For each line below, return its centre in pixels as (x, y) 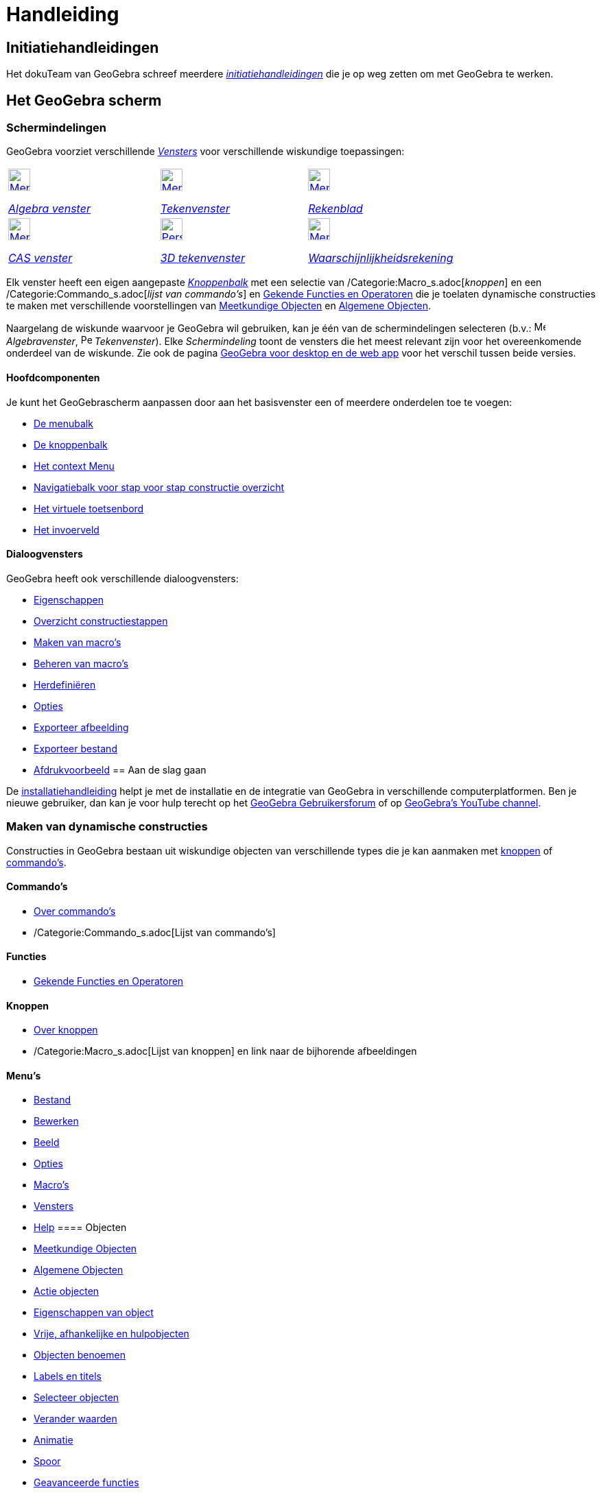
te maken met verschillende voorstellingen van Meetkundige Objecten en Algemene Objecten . (219, 306)
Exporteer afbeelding (81, 727)
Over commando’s (75, 911)
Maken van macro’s (78, 642)
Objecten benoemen (80, 1355)
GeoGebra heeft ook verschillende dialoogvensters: (122, 578)
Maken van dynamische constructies (107, 827)
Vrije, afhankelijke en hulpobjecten (111, 1334)
